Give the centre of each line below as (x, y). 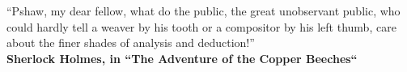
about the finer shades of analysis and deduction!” (131, 42)
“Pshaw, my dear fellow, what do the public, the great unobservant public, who (203, 11)
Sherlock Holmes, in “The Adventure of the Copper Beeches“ (182, 58)
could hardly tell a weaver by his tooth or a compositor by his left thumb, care (201, 26)
